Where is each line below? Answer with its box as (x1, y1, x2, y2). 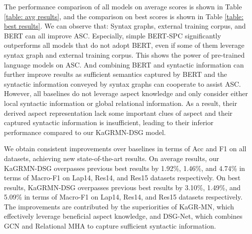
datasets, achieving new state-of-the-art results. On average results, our (4, 153, 219, 163)
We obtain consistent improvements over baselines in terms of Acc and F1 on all (4, 143, 247, 154)
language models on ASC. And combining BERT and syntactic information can (4, 59, 244, 69)
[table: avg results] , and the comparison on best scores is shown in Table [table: (4, 11, 244, 21)
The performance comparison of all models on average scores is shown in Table (4, 1, 242, 11)
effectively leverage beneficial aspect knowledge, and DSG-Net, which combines (4, 211, 243, 221)
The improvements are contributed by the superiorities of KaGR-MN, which (4, 201, 234, 211)
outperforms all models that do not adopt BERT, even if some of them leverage (4, 40, 245, 50)
